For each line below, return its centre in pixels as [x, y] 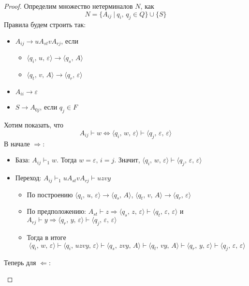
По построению [50, 194]
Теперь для [20, 262]
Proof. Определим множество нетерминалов [68, 6]
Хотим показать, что [34, 125]
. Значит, [127, 160]
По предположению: [56, 211]
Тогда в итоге [46, 237]
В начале [17, 143]
